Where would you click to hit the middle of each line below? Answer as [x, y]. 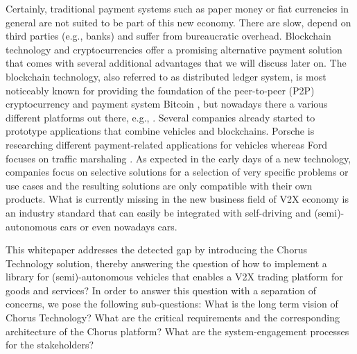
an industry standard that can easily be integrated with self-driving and [158, 212]
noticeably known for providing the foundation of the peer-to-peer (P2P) [160, 90]
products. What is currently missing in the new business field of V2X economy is [177, 199]
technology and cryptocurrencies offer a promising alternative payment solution [174, 49]
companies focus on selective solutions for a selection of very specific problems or [177, 172]
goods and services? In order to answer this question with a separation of [161, 290]
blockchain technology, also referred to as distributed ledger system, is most [166, 76]
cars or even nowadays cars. [119, 226]
